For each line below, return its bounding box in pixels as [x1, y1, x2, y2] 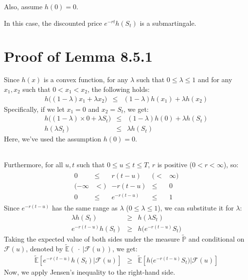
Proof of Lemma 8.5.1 [4, 46, 153, 66]
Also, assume [4, 1, 43, 11]
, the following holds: [87, 84, 150, 94]
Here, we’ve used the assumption [4, 134, 102, 144]
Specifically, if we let [4, 104, 65, 114]
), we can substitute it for [158, 203, 234, 213]
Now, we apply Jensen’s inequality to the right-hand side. [4, 266, 176, 277]
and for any [197, 74, 232, 85]
